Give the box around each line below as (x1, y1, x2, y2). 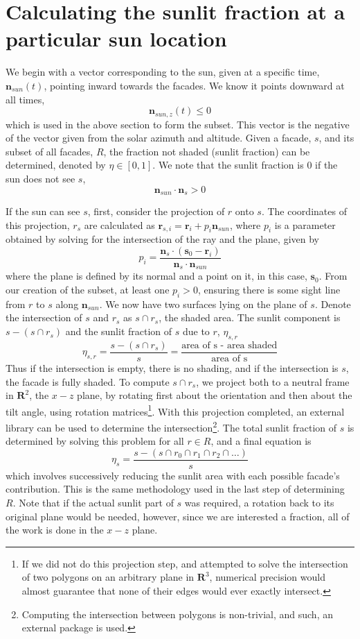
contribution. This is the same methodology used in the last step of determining (6, 482, 345, 496)
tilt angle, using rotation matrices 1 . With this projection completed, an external (6, 402, 345, 418)
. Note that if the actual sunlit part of (12, 495, 174, 510)
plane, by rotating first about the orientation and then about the (77, 388, 352, 402)
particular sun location (6, 24, 227, 53)
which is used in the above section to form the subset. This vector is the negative (6, 117, 350, 131)
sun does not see (6, 171, 75, 185)
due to (182, 324, 210, 339)
